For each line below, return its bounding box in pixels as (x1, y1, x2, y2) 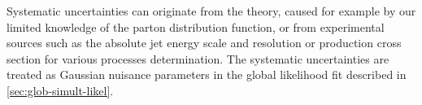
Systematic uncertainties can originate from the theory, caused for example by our (7, 2, 416, 19)
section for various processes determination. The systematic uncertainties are (7, 50, 389, 67)
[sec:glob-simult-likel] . (7, 81, 114, 98)
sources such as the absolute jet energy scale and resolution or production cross (7, 34, 402, 51)
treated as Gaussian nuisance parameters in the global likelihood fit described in (7, 66, 407, 83)
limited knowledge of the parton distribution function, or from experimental (7, 18, 385, 35)
